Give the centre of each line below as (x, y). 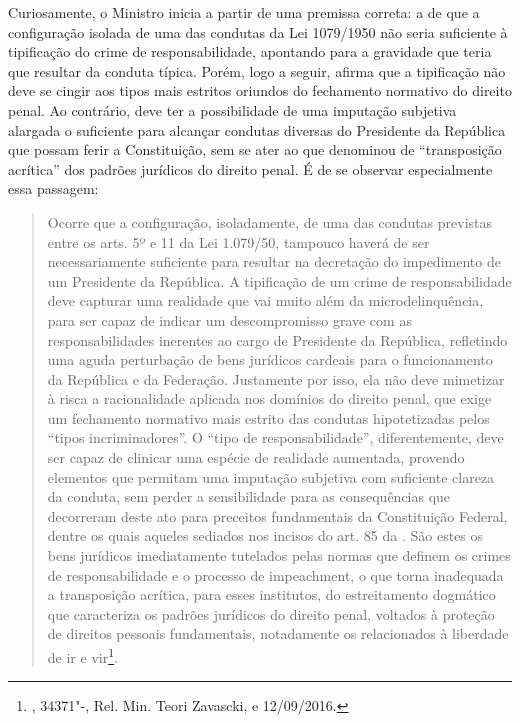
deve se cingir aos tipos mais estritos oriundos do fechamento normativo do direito (260, 90)
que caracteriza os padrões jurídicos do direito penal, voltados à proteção (271, 613)
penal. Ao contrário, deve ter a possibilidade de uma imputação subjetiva (232, 109)
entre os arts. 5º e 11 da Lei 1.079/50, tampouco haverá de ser (238, 241)
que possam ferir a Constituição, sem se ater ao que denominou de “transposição (255, 149)
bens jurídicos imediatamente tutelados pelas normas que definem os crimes (279, 555)
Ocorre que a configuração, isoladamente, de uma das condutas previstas (270, 221)
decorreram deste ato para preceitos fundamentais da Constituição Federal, (277, 515)
